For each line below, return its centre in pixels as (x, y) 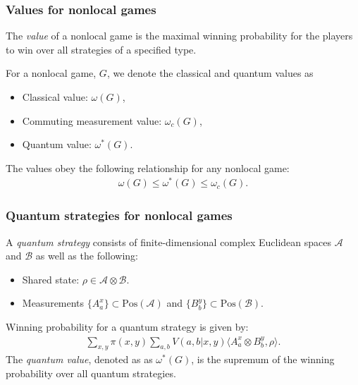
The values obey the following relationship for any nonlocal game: (148, 167)
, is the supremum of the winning (263, 359)
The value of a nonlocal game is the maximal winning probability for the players (179, 36)
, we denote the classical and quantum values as (210, 73)
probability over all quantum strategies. (91, 373)
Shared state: (51, 279)
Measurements (53, 303)
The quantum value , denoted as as (79, 359)
